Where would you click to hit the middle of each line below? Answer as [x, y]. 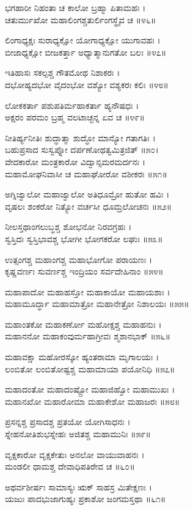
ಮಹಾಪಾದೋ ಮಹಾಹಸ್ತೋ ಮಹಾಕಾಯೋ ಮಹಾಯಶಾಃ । [88, 291]
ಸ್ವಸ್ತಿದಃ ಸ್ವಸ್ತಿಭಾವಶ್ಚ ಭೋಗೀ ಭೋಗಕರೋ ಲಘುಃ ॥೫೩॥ [84, 238]
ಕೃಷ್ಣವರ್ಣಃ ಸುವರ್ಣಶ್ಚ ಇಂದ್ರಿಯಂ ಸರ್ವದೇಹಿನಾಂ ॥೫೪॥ [84, 271]
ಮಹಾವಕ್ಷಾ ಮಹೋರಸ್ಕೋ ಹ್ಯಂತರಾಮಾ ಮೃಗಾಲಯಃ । [82, 357]
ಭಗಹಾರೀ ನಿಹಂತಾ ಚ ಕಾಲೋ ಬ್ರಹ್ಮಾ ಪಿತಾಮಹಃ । [75, 7]
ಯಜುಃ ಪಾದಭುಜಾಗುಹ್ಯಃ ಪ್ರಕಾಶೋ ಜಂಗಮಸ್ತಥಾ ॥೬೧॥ [86, 499]
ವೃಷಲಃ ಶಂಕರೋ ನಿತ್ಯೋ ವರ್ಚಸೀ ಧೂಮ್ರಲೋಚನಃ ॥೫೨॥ [89, 206]
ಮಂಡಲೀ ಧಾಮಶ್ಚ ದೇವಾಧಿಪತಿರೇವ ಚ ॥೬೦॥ [70, 466]
